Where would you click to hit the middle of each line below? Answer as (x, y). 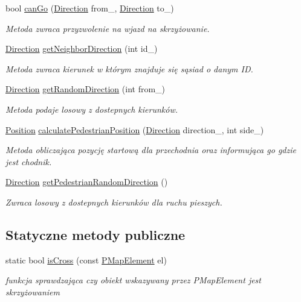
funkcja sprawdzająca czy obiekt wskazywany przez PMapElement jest (133, 280)
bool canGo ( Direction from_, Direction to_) (90, 8)
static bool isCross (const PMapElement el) (86, 260)
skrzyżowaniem (33, 291)
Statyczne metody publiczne (95, 234)
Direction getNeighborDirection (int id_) (82, 49)
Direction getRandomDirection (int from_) (86, 89)
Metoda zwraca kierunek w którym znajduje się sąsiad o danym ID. (129, 68)
